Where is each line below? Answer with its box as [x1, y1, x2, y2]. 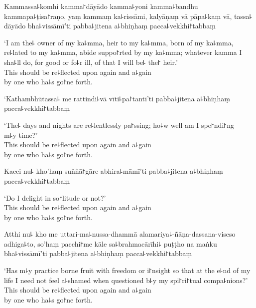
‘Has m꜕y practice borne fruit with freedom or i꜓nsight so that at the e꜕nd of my [4, 265, 251, 276]
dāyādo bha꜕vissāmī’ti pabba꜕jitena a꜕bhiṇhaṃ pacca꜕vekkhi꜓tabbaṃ [4, 20, 216, 31]
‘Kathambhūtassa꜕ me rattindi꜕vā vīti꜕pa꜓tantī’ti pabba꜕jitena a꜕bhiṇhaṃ [4, 93, 230, 103]
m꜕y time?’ [4, 129, 38, 140]
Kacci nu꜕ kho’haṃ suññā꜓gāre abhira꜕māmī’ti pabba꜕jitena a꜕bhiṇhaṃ [4, 166, 223, 176]
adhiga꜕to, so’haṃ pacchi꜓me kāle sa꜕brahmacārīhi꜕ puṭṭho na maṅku [4, 238, 217, 249]
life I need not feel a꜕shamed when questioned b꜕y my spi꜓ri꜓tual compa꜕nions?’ [4, 275, 248, 285]
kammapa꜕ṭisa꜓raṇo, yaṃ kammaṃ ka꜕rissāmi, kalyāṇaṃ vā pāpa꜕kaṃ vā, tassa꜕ [4, 10, 253, 21]
